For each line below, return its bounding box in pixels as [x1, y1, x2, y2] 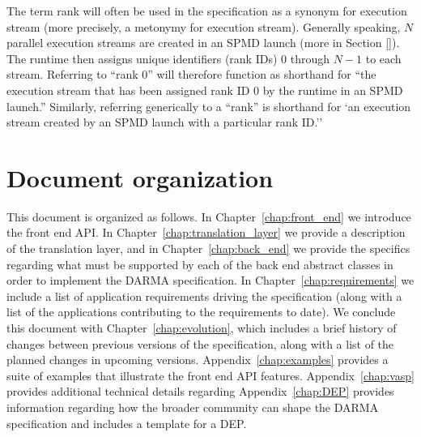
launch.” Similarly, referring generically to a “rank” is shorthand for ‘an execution [6, 97, 411, 114]
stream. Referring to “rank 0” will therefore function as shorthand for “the [6, 66, 376, 83]
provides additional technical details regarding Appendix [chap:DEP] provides [6, 383, 394, 400]
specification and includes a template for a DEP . [6, 414, 247, 431]
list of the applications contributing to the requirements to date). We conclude [6, 303, 396, 320]
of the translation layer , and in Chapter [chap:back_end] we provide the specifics [6, 240, 410, 257]
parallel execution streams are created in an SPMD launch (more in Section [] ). [6, 34, 400, 51]
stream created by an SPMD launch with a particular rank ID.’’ [6, 114, 323, 131]
